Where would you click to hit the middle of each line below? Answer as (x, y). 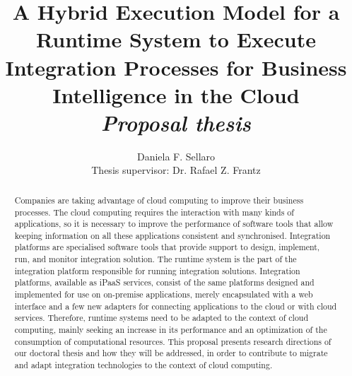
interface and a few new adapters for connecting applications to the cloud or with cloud (176, 306)
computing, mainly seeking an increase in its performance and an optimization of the (171, 330)
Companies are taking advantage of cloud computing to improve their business (159, 200)
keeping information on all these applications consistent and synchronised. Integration (172, 235)
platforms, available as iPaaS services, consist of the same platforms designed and (164, 282)
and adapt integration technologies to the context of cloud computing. (143, 365)
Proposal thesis (176, 122)
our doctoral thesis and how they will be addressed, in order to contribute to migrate (171, 353)
